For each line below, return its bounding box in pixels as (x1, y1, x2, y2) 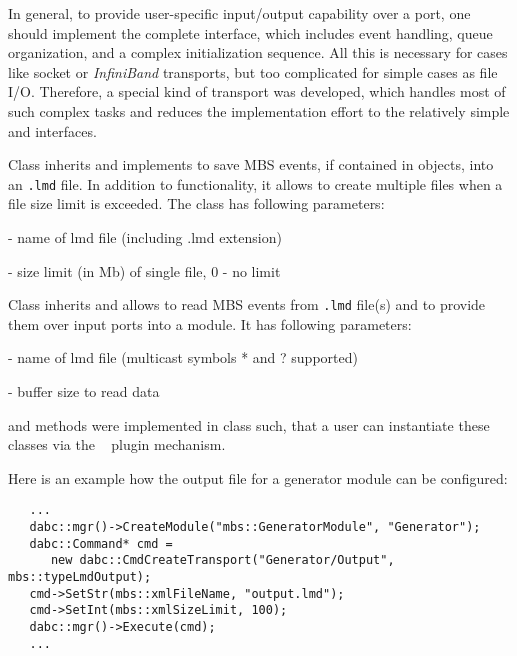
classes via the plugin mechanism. (8, 434, 226, 455)
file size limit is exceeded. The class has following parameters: (8, 193, 385, 214)
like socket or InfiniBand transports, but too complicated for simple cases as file (8, 61, 498, 82)
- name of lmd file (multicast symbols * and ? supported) (8, 347, 358, 368)
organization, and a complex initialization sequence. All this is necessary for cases (8, 42, 508, 63)
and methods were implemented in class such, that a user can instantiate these (8, 414, 490, 435)
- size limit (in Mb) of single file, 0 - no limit (8, 260, 281, 281)
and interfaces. (8, 120, 97, 141)
